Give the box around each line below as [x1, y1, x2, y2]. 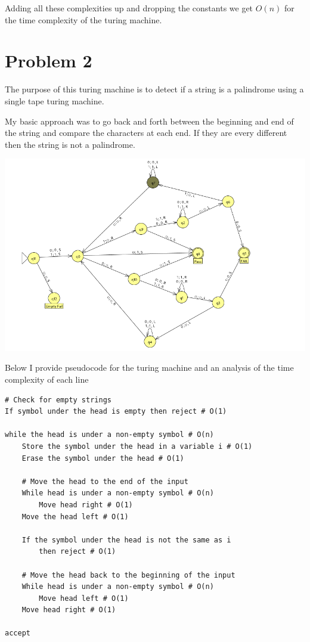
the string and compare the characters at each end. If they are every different [5, 126, 287, 139]
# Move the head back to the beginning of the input [21, 570, 235, 579]
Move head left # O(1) [39, 594, 129, 603]
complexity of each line [5, 373, 89, 385]
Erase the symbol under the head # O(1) [21, 454, 184, 463]
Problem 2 [5, 48, 92, 73]
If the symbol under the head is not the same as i [21, 535, 231, 544]
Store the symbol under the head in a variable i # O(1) [21, 442, 253, 451]
